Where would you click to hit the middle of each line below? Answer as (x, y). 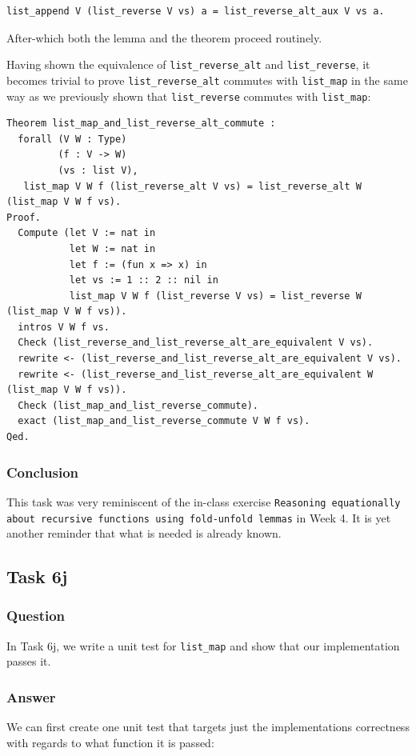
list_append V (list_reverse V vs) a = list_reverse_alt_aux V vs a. (196, 11)
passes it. (29, 661)
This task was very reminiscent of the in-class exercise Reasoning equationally (204, 501)
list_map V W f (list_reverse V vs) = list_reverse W (215, 296)
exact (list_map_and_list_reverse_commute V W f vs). (164, 421)
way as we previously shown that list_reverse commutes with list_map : (189, 96)
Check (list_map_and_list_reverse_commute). (138, 405)
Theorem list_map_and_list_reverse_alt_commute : (141, 124)
